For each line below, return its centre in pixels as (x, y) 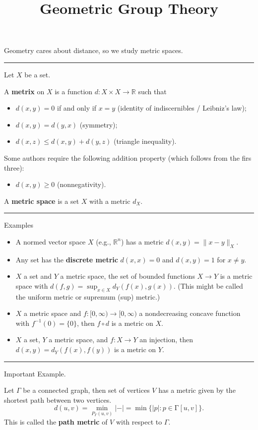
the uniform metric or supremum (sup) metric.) (88, 296)
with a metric (110, 201)
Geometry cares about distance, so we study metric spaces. (94, 50)
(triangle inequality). (145, 141)
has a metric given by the (197, 390)
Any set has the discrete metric (67, 259)
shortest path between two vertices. (58, 399)
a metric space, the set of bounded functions (128, 276)
